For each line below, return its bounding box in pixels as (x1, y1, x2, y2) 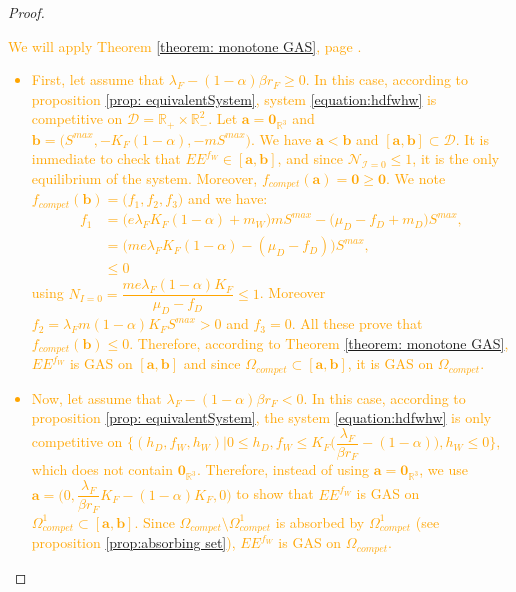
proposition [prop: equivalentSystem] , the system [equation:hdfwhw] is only (31, 407, 492, 428)
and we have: (187, 188, 268, 209)
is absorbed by (275, 511, 365, 532)
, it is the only (412, 148, 500, 169)
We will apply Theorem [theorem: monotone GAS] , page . (8, 35, 362, 56)
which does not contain (31, 459, 174, 480)
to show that (236, 483, 314, 504)
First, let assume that (31, 69, 165, 90)
